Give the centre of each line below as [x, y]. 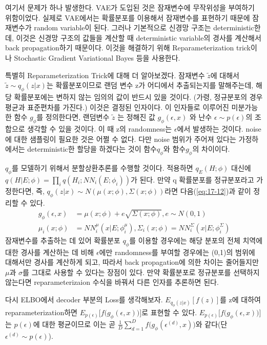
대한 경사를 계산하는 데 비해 [50, 252]
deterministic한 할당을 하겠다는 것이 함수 [92, 149]
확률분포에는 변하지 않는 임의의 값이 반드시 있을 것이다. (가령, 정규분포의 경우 [138, 96]
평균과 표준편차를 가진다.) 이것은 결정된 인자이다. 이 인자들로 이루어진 [117, 107]
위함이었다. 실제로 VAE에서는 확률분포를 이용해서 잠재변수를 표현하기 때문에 [128, 17]
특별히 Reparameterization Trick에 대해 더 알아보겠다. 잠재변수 [105, 75]
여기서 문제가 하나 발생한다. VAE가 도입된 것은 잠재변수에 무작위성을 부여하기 [130, 7]
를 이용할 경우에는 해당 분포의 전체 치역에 [196, 240]
